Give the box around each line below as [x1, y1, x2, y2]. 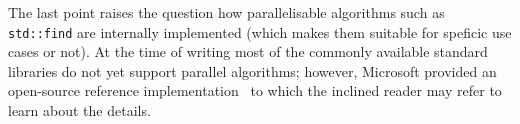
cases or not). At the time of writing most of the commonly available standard [8, 41, 488, 62]
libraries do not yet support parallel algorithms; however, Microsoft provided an [8, 60, 497, 81]
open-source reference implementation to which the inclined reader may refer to [8, 80, 502, 101]
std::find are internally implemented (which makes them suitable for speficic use [8, 21, 512, 42]
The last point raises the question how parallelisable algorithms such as [8, 2, 445, 22]
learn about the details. [8, 100, 151, 121]
